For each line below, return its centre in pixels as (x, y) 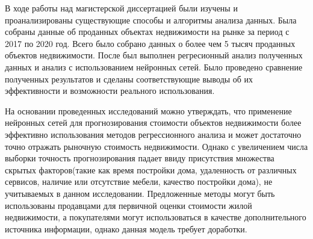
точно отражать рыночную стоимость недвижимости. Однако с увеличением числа (156, 146)
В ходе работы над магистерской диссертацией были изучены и (121, 8)
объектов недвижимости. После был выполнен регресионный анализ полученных (154, 55)
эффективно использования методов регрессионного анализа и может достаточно (153, 134)
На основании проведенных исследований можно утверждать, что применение (148, 110)
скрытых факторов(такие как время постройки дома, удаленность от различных (151, 169)
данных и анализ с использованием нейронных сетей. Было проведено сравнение (154, 67)
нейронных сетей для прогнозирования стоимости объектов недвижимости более (153, 123)
